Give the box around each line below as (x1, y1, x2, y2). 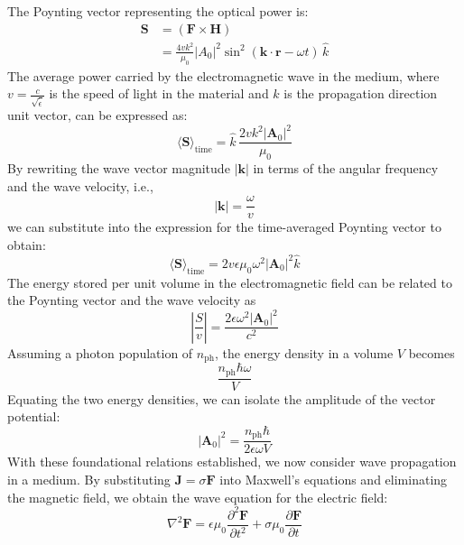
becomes (408, 343, 455, 362)
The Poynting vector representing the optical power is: (7, 2, 309, 20)
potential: (7, 407, 60, 426)
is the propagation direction (283, 84, 438, 103)
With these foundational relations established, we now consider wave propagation (7, 452, 457, 471)
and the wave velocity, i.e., (7, 176, 153, 195)
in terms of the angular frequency (253, 159, 439, 178)
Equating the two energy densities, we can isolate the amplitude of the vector (7, 389, 436, 408)
